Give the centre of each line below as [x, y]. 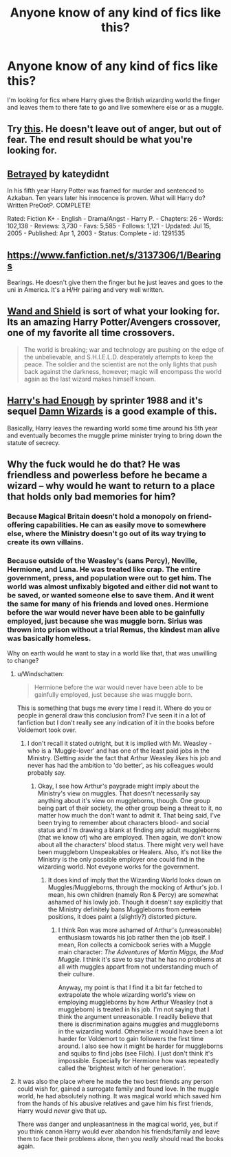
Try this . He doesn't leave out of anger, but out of [114, 129]
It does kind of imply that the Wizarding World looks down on [134, 880]
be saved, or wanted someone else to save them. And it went [111, 595]
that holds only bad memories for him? [91, 496]
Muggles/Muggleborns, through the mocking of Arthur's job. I [135, 887]
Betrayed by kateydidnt [58, 174]
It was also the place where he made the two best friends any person [115, 1082]
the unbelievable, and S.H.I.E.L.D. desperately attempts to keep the [119, 357]
